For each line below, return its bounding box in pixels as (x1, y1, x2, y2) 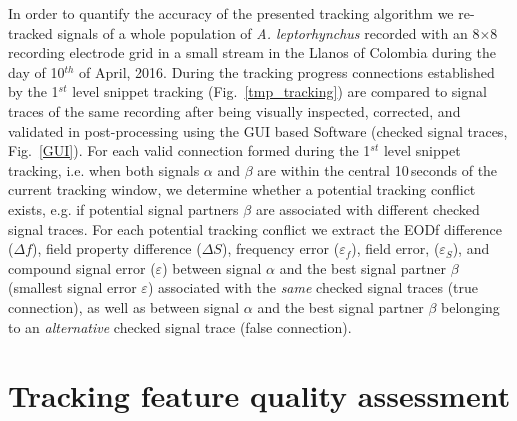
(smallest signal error (8, 277, 137, 298)
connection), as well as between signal (8, 296, 240, 317)
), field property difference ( (32, 238, 202, 259)
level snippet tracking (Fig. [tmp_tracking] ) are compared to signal (72, 81, 487, 102)
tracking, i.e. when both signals (8, 159, 200, 180)
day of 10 (8, 61, 65, 82)
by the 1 (8, 81, 59, 102)
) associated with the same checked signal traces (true (147, 277, 479, 298)
